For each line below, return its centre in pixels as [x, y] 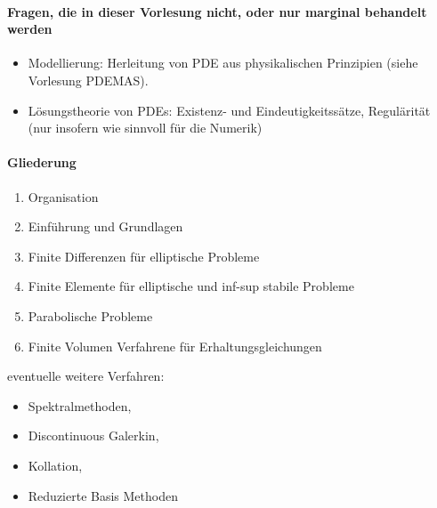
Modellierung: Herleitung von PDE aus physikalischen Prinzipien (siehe [223, 63]
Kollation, [55, 465]
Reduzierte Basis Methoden [103, 495]
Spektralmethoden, [80, 405]
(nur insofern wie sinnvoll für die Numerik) [145, 128]
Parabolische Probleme [90, 315]
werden [30, 29]
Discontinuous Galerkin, [93, 435]
